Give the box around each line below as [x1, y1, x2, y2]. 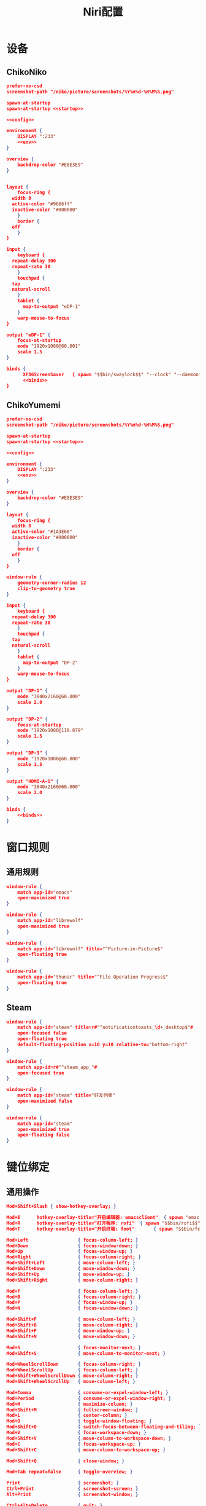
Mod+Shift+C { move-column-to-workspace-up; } [6, 1446, 166, 1453]
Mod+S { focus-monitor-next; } [6, 1344, 141, 1350]
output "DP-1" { [6, 688, 48, 694]
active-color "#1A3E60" [12, 529, 72, 535]
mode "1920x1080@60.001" [17, 343, 81, 350]
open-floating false [17, 1132, 70, 1138]
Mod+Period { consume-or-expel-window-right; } [6, 1395, 172, 1402]
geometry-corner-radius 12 [17, 580, 86, 586]
